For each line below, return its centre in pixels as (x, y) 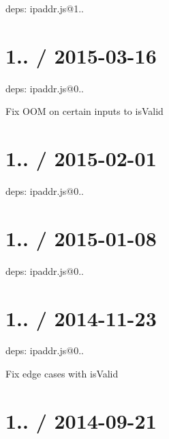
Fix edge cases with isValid (62, 374)
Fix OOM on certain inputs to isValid (84, 111)
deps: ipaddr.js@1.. (45, 8)
